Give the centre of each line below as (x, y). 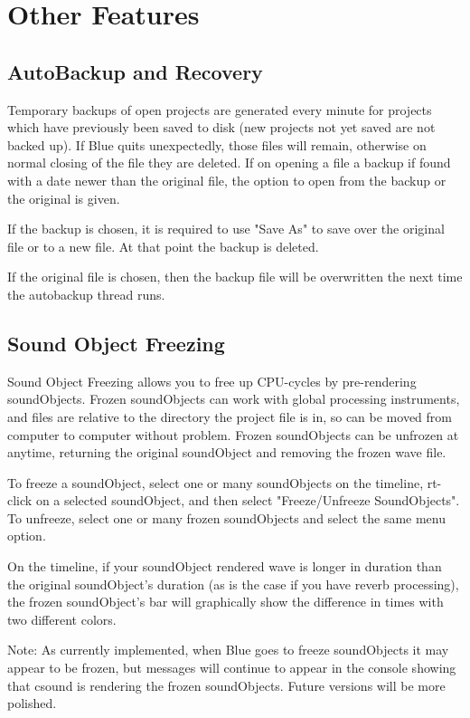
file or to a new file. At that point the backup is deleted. (163, 246)
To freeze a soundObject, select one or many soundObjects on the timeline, (216, 482)
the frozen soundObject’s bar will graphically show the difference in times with (226, 602)
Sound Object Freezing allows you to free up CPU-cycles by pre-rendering (212, 381)
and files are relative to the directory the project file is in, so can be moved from (230, 416)
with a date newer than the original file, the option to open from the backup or (227, 180)
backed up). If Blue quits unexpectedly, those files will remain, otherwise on (217, 144)
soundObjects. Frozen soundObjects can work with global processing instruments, (234, 399)
